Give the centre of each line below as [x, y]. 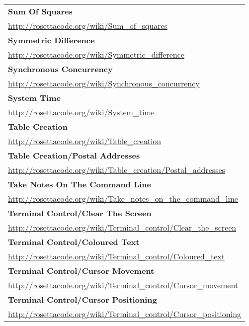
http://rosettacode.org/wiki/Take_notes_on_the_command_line [123, 199]
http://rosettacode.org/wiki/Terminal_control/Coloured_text [116, 256]
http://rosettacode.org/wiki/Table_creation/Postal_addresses [117, 170]
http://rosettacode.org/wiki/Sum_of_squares [88, 26]
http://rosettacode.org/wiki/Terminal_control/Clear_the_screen [122, 227]
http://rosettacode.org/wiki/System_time [81, 112]
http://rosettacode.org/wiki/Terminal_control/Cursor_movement [123, 285]
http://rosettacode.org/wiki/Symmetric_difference [96, 54]
